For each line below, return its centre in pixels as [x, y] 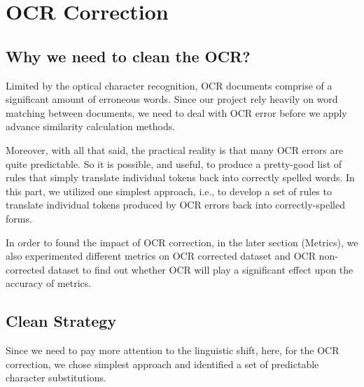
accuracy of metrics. [49, 283]
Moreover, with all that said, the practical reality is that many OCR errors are [175, 149]
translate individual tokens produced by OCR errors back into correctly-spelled [175, 205]
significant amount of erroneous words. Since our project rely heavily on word [172, 99]
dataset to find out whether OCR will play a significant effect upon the [201, 269]
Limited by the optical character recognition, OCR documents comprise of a [169, 85]
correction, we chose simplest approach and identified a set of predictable [162, 364]
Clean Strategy [61, 321]
